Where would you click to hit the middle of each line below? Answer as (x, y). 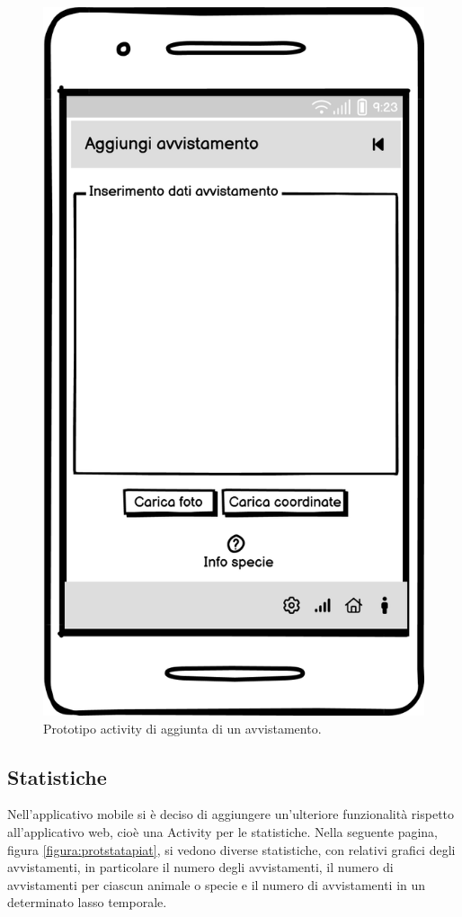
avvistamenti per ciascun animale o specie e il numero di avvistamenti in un (217, 884)
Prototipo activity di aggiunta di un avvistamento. (182, 728)
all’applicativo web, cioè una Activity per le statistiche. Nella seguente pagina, (222, 831)
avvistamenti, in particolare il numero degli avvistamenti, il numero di (200, 867)
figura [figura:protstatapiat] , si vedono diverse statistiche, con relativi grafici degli (231, 849)
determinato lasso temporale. (87, 902)
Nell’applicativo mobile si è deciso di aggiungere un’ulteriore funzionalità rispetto (231, 814)
